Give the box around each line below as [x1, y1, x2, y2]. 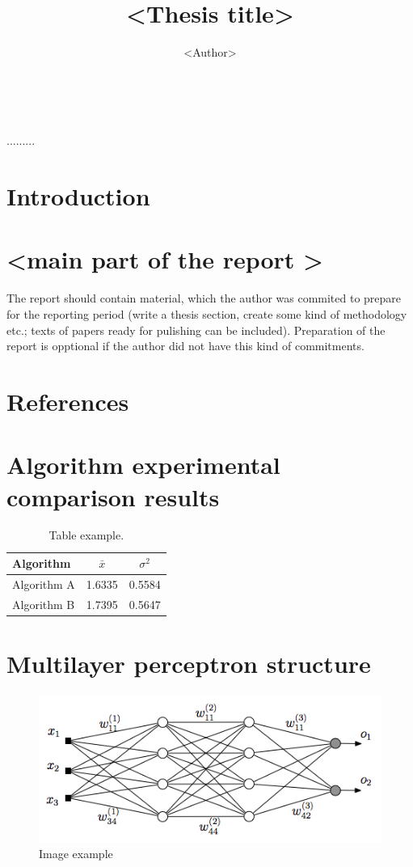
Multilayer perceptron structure [6, 647, 371, 680]
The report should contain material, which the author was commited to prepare [6, 290, 402, 307]
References [6, 384, 129, 417]
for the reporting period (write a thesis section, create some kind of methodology [6, 306, 407, 322]
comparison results [6, 480, 220, 513]
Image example [39, 845, 113, 862]
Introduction [6, 180, 150, 213]
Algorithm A [12, 575, 75, 592]
